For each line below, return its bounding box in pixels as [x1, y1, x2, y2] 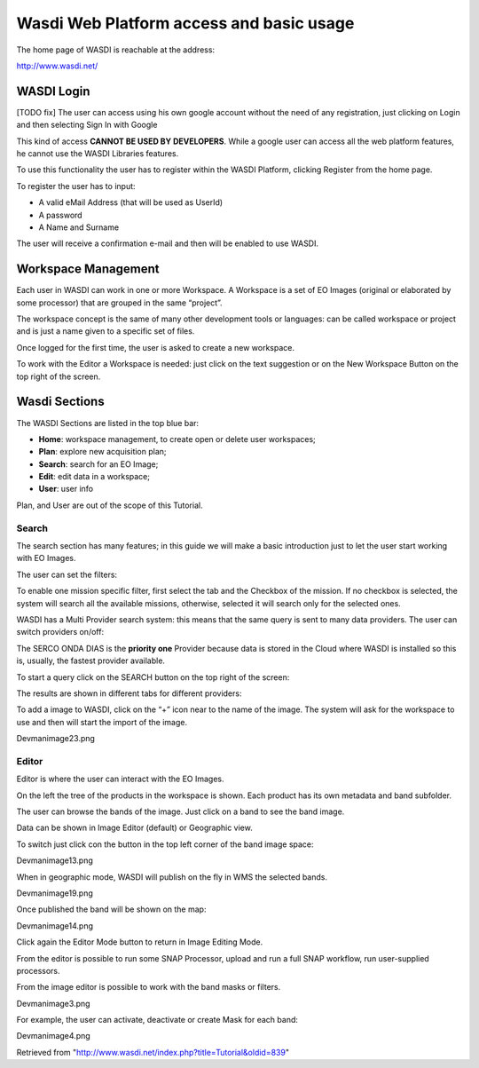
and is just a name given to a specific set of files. [16, 326, 195, 336]
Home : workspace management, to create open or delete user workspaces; [38, 433, 317, 444]
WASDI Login [16, 83, 90, 99]
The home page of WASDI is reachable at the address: [16, 44, 216, 55]
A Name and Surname [38, 222, 120, 233]
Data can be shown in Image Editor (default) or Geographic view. [16, 822, 253, 834]
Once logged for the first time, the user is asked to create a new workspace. [16, 342, 294, 352]
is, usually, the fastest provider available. [16, 655, 166, 666]
